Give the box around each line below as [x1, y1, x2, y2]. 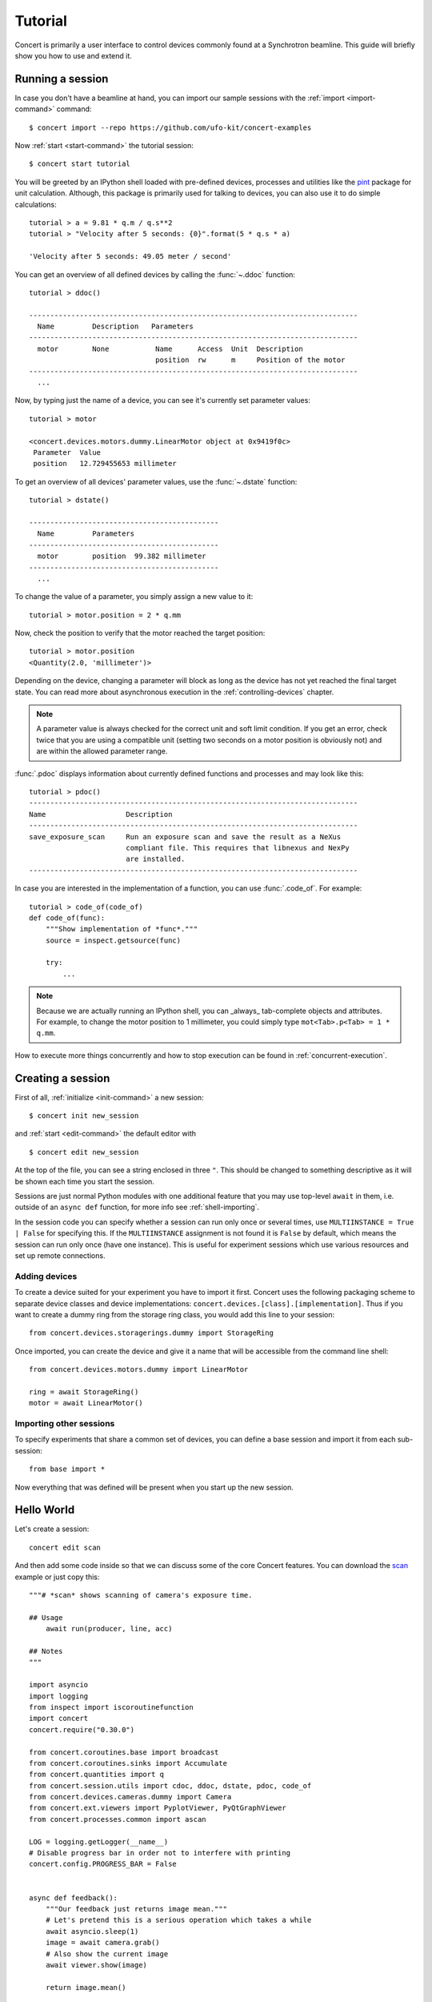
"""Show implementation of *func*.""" [45, 925, 198, 934]
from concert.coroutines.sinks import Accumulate [29, 1759, 228, 1767]
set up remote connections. [14, 1251, 106, 1260]
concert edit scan [29, 1542, 102, 1552]
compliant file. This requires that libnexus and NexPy [125, 843, 350, 852]
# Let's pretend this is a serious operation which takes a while [45, 1916, 312, 1925]
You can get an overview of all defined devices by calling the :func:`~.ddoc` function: [14, 269, 296, 279]
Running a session [14, 72, 109, 86]
